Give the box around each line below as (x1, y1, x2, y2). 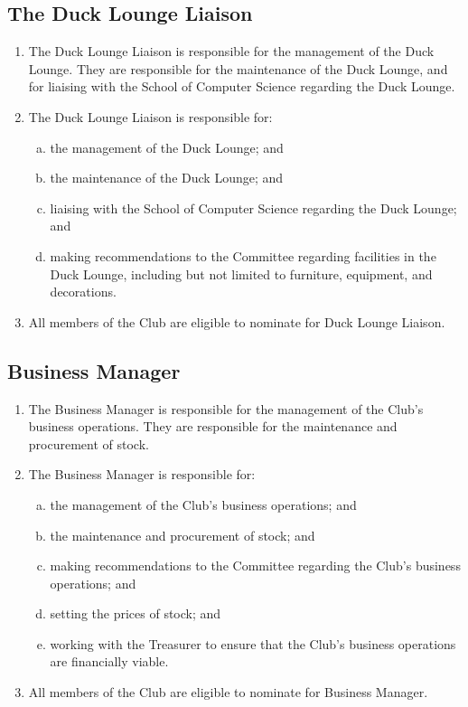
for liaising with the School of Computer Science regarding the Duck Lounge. (28, 77, 455, 96)
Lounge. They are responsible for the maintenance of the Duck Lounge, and (28, 59, 448, 78)
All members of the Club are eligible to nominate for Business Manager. (28, 683, 428, 702)
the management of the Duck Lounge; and (50, 137, 284, 156)
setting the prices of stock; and (50, 604, 221, 623)
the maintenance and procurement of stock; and (50, 525, 315, 544)
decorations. (50, 282, 117, 301)
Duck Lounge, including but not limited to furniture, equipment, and (50, 264, 433, 283)
